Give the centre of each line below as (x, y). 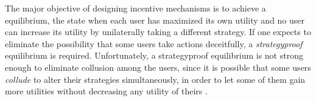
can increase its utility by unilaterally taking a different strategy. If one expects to (158, 32)
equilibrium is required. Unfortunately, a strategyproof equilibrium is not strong (154, 55)
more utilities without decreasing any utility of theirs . (106, 91)
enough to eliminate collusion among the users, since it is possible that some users (158, 67)
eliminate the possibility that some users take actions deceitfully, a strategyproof (154, 43)
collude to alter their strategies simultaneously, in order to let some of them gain (155, 79)
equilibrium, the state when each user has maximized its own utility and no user (155, 20)
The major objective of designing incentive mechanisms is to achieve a (135, 8)
